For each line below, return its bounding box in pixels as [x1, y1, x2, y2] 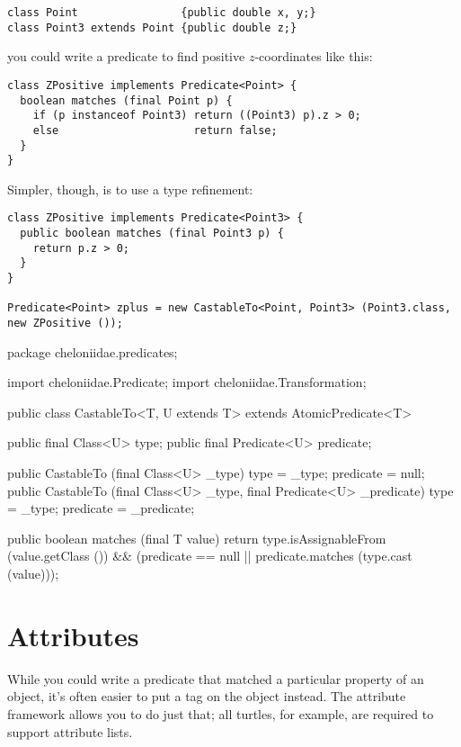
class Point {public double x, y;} [7, 6, 316, 19]
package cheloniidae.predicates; [7, 342, 178, 361]
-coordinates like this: [254, 47, 373, 66]
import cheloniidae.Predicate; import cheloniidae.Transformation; [7, 373, 367, 391]
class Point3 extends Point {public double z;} [7, 21, 297, 34]
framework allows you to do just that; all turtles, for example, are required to [7, 704, 434, 723]
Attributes [7, 616, 139, 653]
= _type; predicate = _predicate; [7, 499, 195, 517]
